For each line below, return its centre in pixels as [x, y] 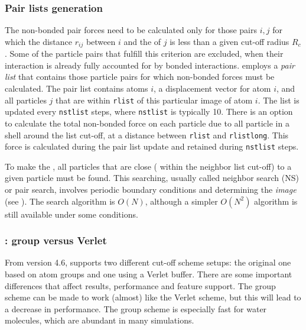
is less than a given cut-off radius [230, 41]
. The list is [279, 100]
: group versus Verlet [56, 240]
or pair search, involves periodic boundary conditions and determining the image [151, 190]
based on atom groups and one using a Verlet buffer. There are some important [149, 274]
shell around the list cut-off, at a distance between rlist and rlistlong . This [147, 135]
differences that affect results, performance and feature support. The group [140, 285]
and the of [142, 41]
